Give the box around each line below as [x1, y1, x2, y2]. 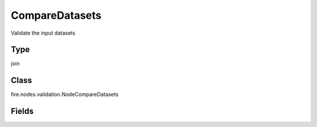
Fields [11, 106, 34, 116]
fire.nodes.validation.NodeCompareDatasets [11, 91, 119, 98]
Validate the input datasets [11, 29, 76, 36]
